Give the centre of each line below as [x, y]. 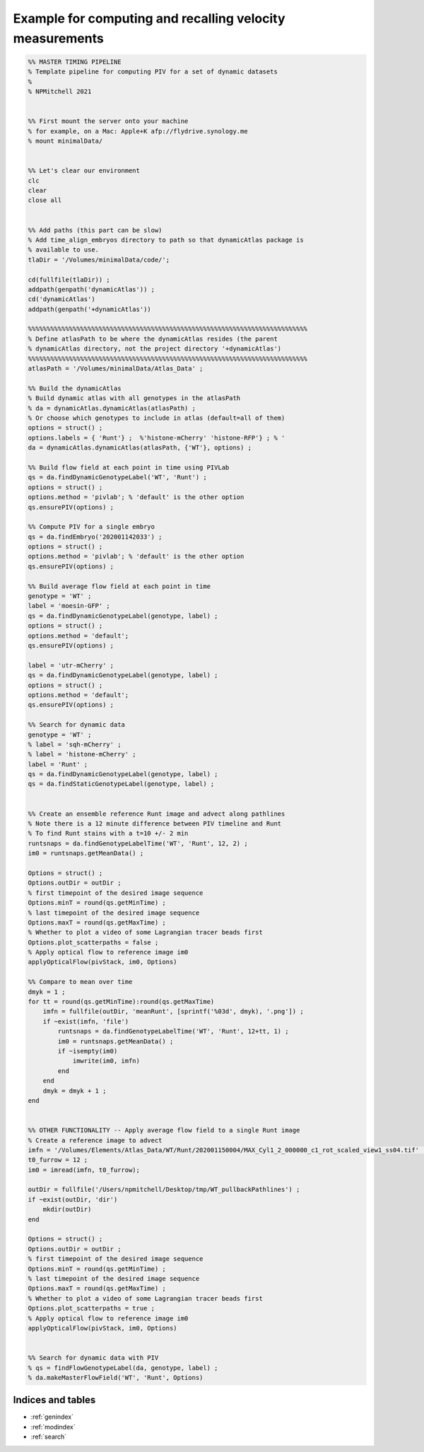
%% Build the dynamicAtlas [75, 388]
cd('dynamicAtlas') [61, 299]
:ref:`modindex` [53, 1427]
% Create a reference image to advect [95, 1140]
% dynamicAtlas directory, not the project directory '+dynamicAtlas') [155, 349]
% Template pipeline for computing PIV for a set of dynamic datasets [153, 72]
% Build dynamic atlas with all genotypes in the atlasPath [134, 398]
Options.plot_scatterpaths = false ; [93, 942]
